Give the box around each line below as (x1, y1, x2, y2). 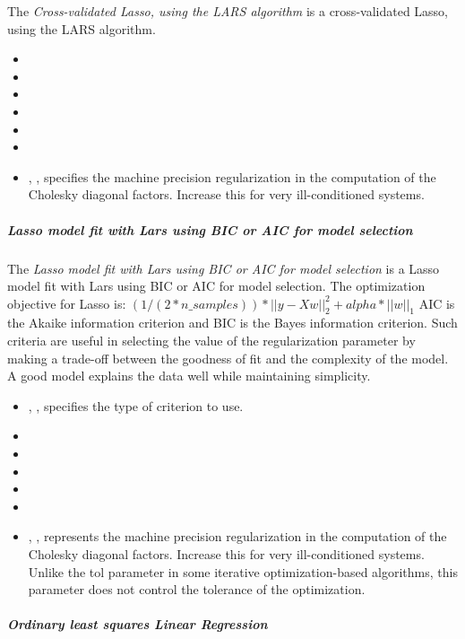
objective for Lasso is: (7, 293, 126, 312)
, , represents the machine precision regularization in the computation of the (28, 527, 447, 546)
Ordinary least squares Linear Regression (7, 615, 268, 634)
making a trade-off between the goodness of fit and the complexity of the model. (7, 348, 449, 367)
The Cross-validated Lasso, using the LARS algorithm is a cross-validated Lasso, (7, 2, 448, 20)
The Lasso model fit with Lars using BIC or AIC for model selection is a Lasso (7, 258, 440, 277)
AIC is (418, 293, 455, 312)
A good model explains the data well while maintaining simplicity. (7, 366, 371, 385)
